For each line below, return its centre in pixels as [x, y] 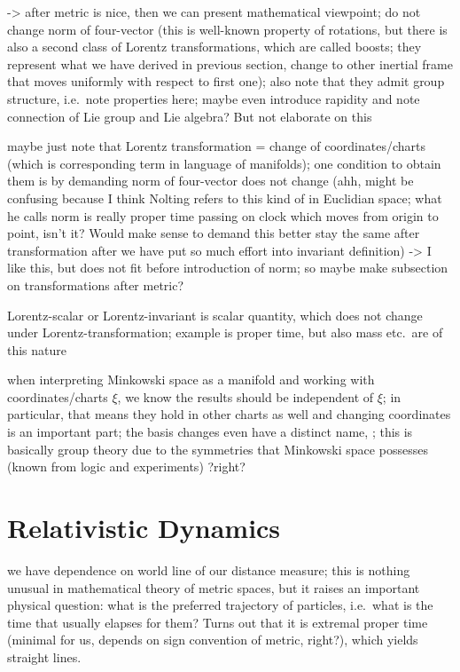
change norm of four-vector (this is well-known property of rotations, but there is [227, 29]
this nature [37, 349]
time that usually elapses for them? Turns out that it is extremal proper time [218, 622]
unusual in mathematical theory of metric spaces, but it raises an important [214, 587]
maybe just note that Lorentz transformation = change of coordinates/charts [217, 146]
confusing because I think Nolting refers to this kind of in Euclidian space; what [225, 198]
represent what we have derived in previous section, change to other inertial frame [230, 63]
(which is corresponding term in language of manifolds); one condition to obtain [224, 163]
